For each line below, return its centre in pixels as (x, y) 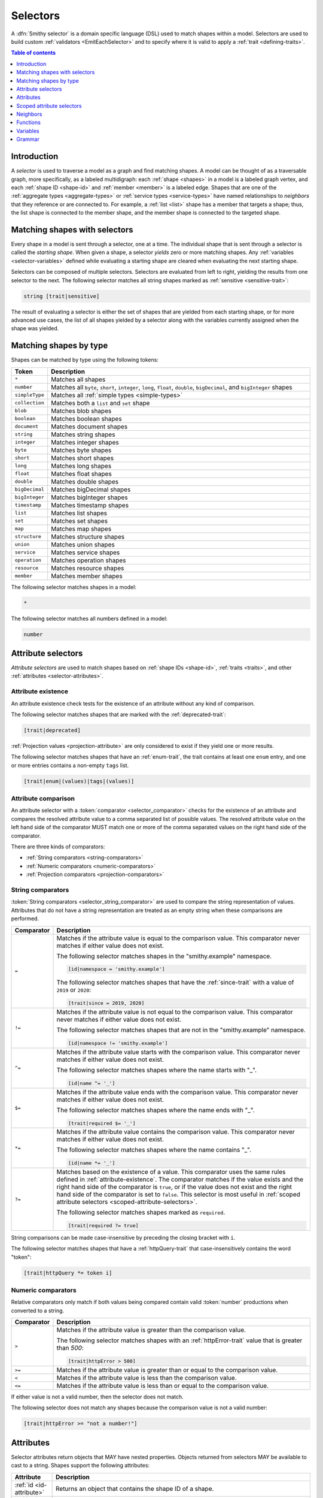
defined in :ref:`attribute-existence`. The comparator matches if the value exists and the (180, 1179)
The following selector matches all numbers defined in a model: (89, 618)
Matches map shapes (81, 528)
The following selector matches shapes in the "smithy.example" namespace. (164, 956)
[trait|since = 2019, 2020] (106, 1003)
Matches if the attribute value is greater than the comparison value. (151, 1330)
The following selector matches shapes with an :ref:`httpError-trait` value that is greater (179, 1340)
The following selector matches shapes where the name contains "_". (154, 1150)
